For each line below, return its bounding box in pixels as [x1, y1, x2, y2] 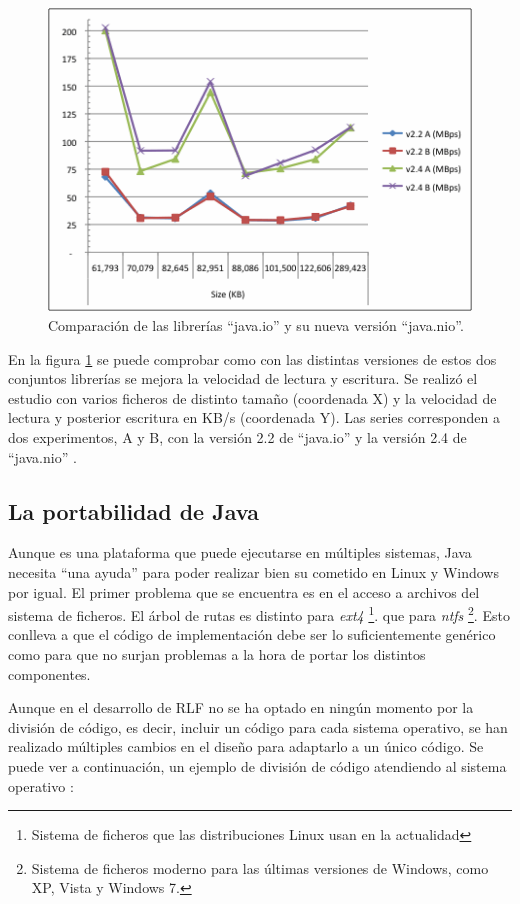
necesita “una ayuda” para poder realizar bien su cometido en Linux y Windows [8, 561, 499, 582]
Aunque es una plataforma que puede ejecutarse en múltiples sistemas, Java [8, 542, 472, 563]
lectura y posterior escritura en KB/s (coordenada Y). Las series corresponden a [8, 407, 501, 428]
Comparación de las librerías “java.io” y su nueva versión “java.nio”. [48, 315, 464, 335]
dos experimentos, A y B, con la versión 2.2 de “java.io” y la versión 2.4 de [8, 426, 467, 447]
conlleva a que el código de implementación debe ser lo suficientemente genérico [8, 624, 496, 645]
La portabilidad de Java [8, 495, 259, 526]
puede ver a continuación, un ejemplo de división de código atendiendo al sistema [8, 755, 507, 776]
